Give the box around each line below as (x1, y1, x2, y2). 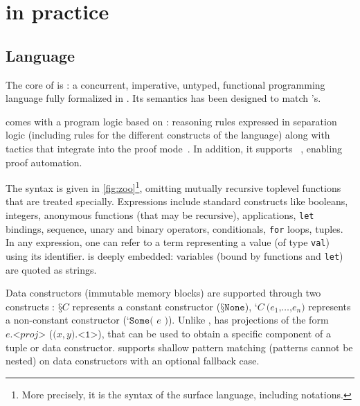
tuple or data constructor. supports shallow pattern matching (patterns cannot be (6, 339, 353, 354)
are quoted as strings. (6, 262, 97, 276)
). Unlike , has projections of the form (168, 312, 329, 327)
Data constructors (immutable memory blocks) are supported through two (6, 285, 321, 300)
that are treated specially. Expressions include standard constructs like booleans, (6, 194, 348, 209)
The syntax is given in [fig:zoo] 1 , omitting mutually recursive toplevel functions (6, 179, 341, 195)
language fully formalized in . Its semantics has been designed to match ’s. (6, 91, 321, 105)
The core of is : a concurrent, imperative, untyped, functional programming (6, 77, 325, 91)
